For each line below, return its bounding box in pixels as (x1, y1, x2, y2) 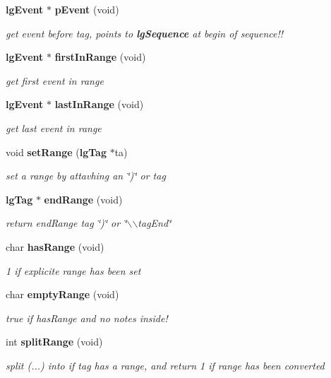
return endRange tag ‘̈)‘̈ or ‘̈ (6, 215, 127, 230)
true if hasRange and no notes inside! (6, 310, 168, 325)
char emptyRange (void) (6, 287, 119, 302)
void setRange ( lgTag (6, 144, 107, 159)
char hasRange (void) (6, 239, 104, 254)
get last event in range (6, 120, 102, 135)
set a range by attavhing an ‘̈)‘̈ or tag (6, 168, 166, 183)
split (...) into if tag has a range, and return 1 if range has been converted (6, 358, 325, 372)
